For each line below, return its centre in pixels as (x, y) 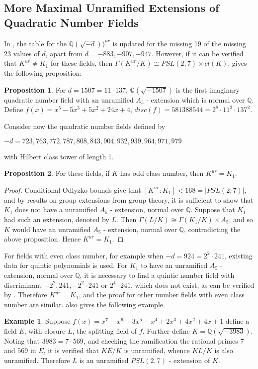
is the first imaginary (208, 89)
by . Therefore (26, 295)
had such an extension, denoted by (57, 219)
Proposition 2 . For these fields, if (57, 173)
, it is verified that (71, 350)
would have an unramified (51, 229)
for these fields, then (82, 63)
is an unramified (104, 360)
